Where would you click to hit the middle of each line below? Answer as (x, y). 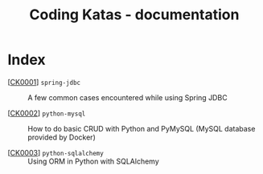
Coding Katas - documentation (134, 15)
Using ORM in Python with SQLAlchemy (94, 161)
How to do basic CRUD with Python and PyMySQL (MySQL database (142, 128)
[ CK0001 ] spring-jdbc (44, 82)
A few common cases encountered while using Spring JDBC (127, 97)
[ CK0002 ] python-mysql (47, 113)
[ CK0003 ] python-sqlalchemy (55, 152)
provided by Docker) (62, 137)
